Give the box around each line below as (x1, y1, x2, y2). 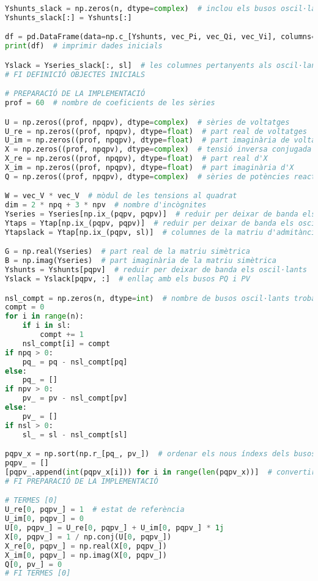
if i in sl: (22, 321, 71, 330)
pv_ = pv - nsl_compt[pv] (22, 394, 128, 403)
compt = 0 (5, 303, 45, 312)
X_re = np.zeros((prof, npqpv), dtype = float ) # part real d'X (5, 154, 268, 163)
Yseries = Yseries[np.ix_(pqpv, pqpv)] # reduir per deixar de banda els (5, 210, 316, 219)
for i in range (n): (5, 312, 84, 321)
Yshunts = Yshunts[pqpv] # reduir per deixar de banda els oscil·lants (5, 265, 307, 275)
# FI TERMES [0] (5, 569, 71, 578)
